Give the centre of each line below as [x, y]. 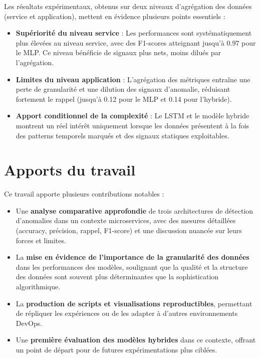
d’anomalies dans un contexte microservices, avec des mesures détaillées [126, 220]
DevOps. [29, 323]
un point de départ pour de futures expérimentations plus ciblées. [116, 349]
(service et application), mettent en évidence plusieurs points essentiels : [115, 16]
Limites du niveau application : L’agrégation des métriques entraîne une [133, 79]
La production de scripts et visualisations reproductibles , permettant [134, 303]
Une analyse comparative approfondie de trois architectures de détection [135, 210]
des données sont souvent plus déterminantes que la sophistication [117, 277]
